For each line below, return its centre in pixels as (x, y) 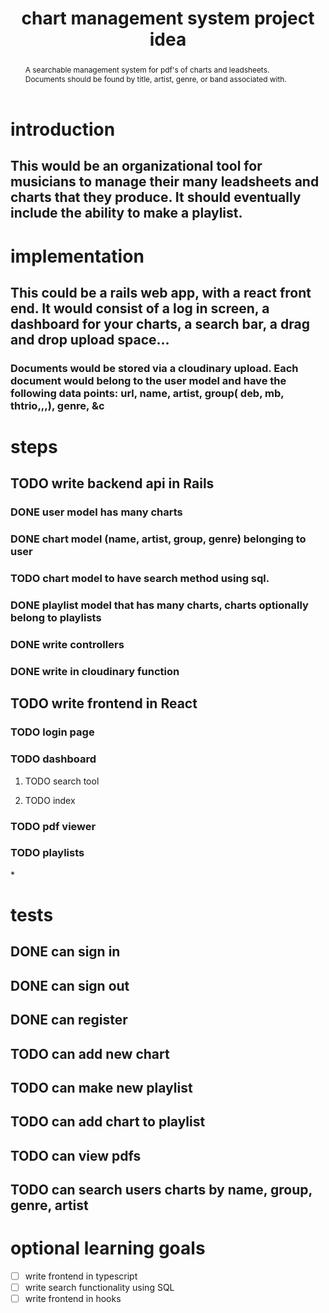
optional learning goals (108, 1248)
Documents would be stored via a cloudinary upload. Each (154, 368)
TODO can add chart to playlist (108, 1122)
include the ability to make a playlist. (126, 213)
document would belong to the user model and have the (148, 380)
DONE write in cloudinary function (95, 671)
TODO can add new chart (90, 1053)
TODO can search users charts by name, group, (161, 1190)
